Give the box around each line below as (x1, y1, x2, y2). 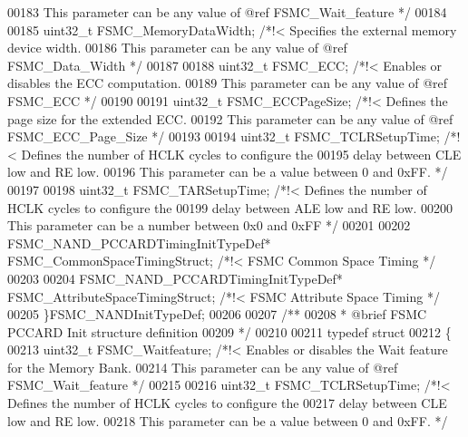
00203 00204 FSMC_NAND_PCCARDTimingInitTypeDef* (7, 268, 343, 287)
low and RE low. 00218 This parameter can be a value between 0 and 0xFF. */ (7, 411, 448, 430)
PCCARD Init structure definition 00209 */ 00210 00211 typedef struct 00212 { (7, 322, 452, 341)
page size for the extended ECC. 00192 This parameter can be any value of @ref (7, 109, 453, 128)
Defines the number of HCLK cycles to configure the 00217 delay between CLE (7, 393, 447, 413)
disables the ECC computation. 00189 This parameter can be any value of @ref (7, 73, 448, 92)
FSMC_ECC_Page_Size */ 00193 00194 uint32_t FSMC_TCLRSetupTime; (7, 127, 440, 146)
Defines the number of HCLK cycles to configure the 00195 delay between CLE (21, 144, 462, 163)
